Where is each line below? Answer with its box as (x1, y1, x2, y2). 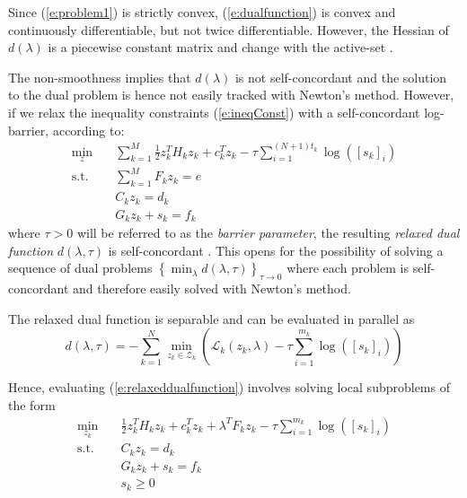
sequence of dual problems (8, 258, 153, 277)
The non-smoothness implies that (8, 67, 191, 86)
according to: (52, 120, 125, 139)
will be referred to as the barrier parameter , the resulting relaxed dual (76, 223, 460, 242)
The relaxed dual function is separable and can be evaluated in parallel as (8, 309, 415, 328)
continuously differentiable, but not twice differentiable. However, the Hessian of (8, 20, 449, 39)
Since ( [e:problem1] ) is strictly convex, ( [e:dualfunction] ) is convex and (8, 3, 396, 21)
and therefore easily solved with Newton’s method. (72, 279, 351, 298)
